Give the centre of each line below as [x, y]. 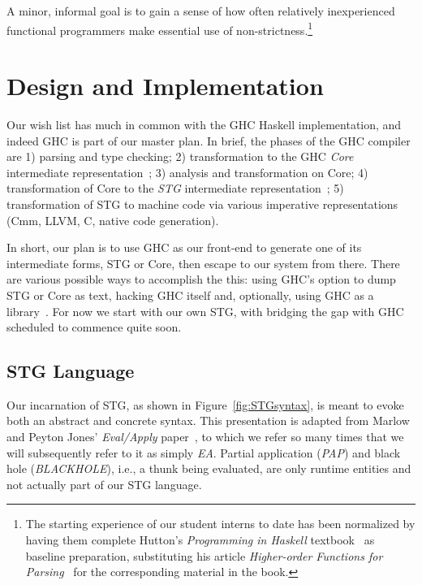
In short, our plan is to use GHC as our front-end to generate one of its [184, 247]
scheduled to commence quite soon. [94, 327]
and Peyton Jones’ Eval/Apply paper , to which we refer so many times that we [205, 437]
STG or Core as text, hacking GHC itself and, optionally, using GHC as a [190, 295]
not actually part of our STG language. [104, 484]
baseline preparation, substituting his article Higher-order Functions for [204, 555]
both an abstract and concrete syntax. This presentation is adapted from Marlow [208, 420]
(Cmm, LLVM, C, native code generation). [113, 220]
